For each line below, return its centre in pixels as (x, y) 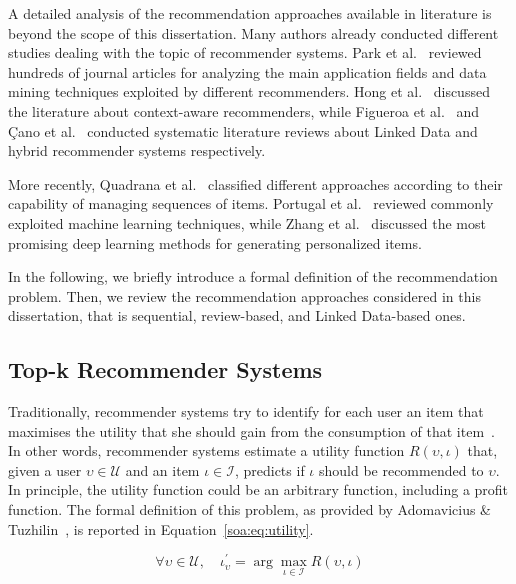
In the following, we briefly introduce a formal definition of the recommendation (253, 276)
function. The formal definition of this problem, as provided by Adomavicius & (250, 509)
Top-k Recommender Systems (165, 369)
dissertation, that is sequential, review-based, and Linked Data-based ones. (237, 315)
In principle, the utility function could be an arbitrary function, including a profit (258, 489)
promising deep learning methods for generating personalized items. (215, 242)
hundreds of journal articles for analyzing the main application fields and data (247, 71)
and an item (162, 469)
